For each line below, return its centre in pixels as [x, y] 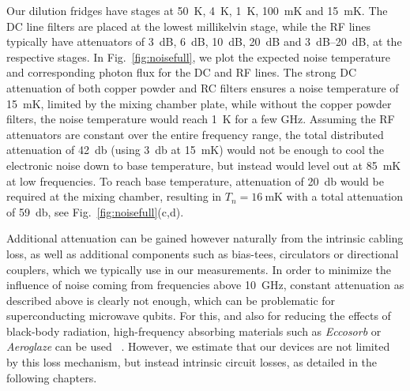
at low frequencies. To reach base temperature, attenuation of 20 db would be [195, 180]
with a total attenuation [345, 196]
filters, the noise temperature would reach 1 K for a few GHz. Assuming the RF [201, 119]
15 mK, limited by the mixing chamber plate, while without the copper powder [199, 103]
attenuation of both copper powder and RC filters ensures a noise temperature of [203, 87]
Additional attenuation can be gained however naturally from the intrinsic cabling [205, 238]
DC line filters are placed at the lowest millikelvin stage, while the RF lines [188, 26]
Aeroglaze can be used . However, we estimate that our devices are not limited [198, 346]
